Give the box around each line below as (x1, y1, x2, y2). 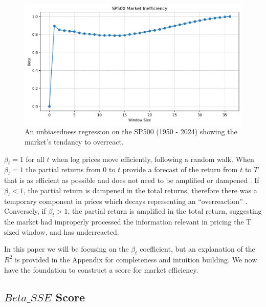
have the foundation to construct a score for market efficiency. (4, 264, 198, 275)
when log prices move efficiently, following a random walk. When (52, 153, 254, 164)
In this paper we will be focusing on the (4, 243, 129, 254)
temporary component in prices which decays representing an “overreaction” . (4, 195, 248, 206)
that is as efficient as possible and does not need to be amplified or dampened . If (4, 175, 259, 186)
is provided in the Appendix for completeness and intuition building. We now (14, 254, 257, 264)
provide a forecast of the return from (122, 164, 238, 175)
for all (26, 153, 45, 164)
